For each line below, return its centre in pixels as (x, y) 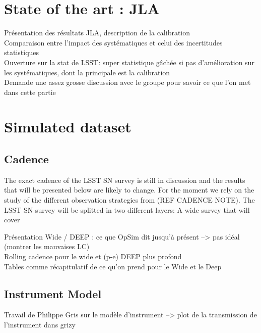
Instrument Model (53, 293)
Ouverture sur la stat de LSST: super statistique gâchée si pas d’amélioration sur (129, 62)
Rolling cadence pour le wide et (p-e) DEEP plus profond (93, 256)
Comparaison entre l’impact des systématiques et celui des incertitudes (113, 42)
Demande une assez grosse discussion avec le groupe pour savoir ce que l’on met (127, 82)
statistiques (22, 52)
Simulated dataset (68, 127)
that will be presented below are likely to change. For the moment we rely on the (129, 190)
